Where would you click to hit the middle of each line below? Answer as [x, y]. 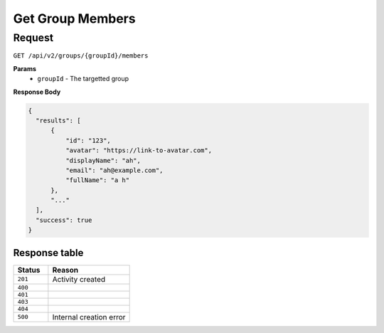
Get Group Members [74, 18]
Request [33, 38]
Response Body [37, 92]
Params [25, 68]
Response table [48, 253]
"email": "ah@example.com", [114, 170]
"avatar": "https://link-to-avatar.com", [139, 150]
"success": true [64, 220]
